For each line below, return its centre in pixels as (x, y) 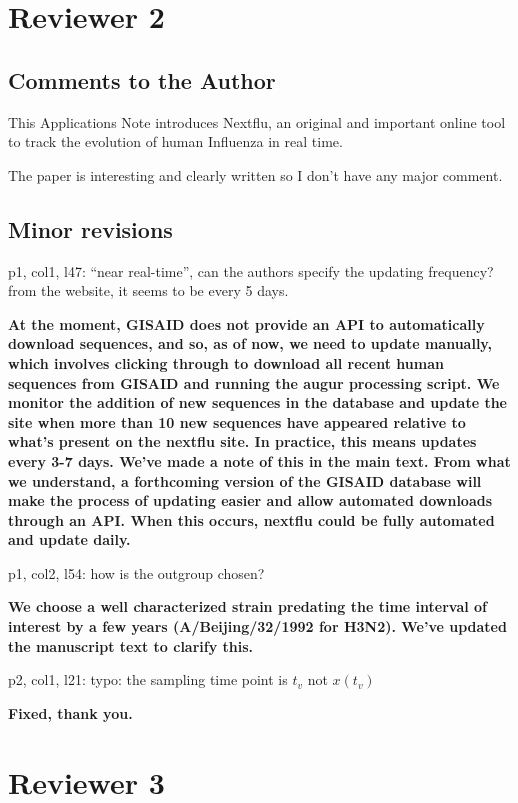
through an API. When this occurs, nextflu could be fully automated (251, 519)
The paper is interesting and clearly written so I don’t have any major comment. (255, 174)
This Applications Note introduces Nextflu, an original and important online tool (257, 121)
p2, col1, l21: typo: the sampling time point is (148, 679)
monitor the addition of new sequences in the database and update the (258, 402)
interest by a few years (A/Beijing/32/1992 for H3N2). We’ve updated (257, 626)
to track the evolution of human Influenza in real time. (175, 141)
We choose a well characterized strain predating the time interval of (247, 606)
